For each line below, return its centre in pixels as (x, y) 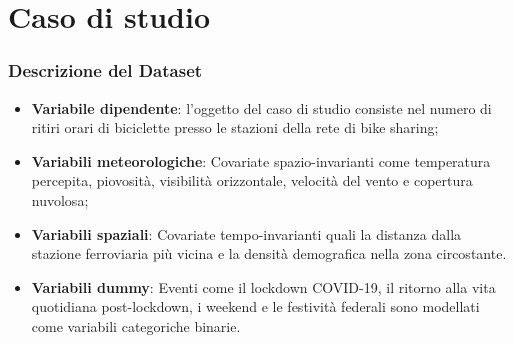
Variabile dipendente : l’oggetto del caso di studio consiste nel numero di (261, 107)
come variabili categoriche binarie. (136, 325)
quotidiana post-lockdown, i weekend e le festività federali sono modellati (255, 306)
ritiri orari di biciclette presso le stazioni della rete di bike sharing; (235, 127)
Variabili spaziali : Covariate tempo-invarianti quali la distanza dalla (246, 233)
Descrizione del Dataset (105, 70)
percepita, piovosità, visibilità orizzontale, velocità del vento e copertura (252, 180)
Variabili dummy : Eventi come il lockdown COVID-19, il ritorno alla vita (263, 286)
